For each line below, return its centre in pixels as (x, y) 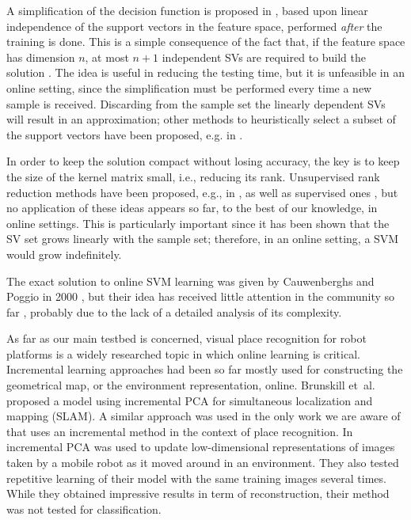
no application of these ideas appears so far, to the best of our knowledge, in (192, 208)
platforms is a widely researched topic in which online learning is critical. (183, 353)
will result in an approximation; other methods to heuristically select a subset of (201, 119)
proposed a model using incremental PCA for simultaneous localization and (190, 400)
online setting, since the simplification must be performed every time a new (189, 87)
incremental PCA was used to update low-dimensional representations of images (201, 447)
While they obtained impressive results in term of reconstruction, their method (198, 493)
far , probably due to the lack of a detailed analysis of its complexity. (174, 311)
